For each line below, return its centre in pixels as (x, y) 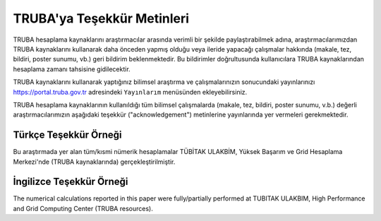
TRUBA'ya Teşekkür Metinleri (101, 18)
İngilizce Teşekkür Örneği (71, 182)
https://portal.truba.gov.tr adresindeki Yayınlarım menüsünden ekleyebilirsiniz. (130, 92)
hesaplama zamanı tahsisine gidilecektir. (72, 69)
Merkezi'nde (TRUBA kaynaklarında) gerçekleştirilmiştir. (94, 162)
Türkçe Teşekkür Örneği (68, 135)
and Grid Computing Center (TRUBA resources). (83, 208)
